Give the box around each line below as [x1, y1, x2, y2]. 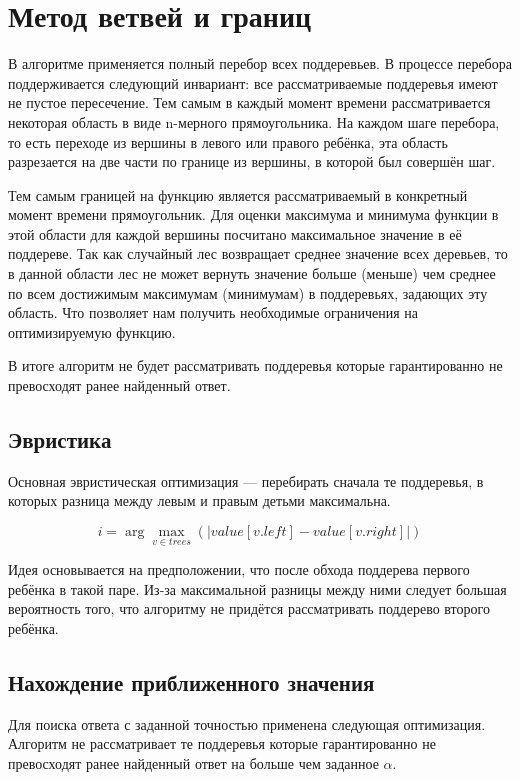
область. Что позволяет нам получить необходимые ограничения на [8, 302, 419, 323]
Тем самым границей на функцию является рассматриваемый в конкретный [8, 184, 468, 205]
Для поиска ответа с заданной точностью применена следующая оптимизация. [8, 713, 486, 734]
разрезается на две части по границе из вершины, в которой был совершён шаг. [8, 151, 496, 172]
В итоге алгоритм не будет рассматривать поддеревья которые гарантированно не [8, 355, 503, 376]
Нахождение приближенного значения [8, 667, 375, 697]
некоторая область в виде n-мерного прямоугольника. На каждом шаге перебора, [8, 111, 500, 132]
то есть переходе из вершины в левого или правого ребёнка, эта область [8, 131, 448, 152]
